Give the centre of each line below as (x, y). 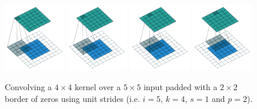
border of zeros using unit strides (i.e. (72, 98)
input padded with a (181, 87)
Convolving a (29, 87)
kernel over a (98, 87)
